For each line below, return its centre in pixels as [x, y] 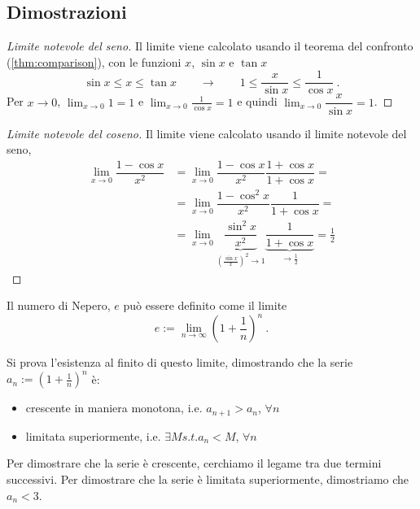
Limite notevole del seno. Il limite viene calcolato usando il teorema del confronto [210, 46]
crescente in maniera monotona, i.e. [114, 408]
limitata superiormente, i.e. [93, 435]
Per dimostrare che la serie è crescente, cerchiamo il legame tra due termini [194, 463]
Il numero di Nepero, [59, 305]
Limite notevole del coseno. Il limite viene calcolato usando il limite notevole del [207, 133]
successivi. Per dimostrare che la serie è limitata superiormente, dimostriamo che [208, 479]
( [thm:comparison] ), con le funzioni [94, 61]
